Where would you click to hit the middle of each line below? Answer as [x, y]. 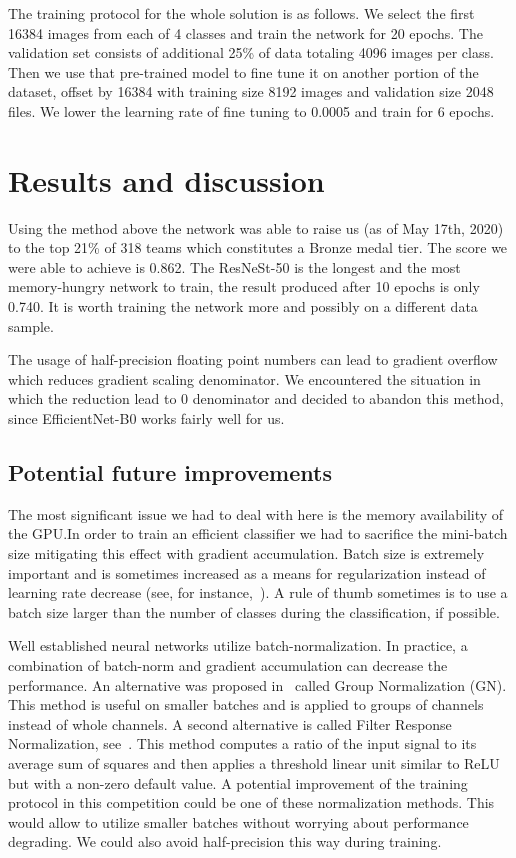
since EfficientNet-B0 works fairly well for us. [146, 418]
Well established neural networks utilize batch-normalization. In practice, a [238, 645]
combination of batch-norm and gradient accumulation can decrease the [228, 664]
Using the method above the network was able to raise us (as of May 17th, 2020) [256, 227]
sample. [31, 325]
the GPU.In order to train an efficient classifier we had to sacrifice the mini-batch [258, 533]
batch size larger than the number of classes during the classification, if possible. [254, 611]
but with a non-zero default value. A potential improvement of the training [238, 782]
